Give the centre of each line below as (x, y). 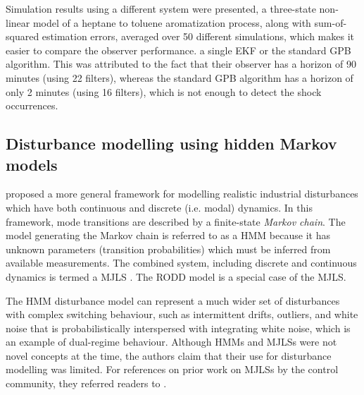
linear (18, 22)
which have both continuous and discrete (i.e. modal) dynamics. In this (159, 207)
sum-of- (331, 22)
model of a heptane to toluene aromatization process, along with (172, 22)
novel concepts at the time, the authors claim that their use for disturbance (169, 355)
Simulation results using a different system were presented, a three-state (161, 8)
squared (23, 36)
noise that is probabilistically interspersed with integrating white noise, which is (178, 328)
